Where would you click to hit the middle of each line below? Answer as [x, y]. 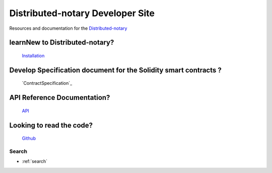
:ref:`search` [35, 161]
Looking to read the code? [51, 125]
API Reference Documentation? [60, 98]
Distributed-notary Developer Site [82, 13]
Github [29, 138]
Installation [33, 55]
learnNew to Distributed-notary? [62, 43]
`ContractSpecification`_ [47, 83]
